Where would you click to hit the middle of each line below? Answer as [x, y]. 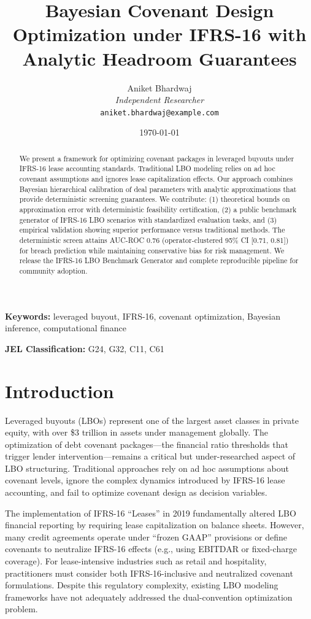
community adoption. [53, 270]
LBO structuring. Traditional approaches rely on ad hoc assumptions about [147, 468]
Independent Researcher [159, 100]
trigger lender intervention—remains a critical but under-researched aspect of [150, 456]
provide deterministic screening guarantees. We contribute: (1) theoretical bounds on [155, 199]
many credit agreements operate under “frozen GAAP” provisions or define [146, 536]
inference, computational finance [66, 328]
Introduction [60, 390]
